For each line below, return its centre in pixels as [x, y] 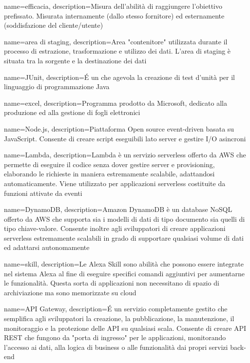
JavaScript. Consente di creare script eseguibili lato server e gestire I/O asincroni [125, 138]
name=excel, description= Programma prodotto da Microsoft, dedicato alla [115, 103]
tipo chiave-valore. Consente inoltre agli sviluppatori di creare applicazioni [115, 228]
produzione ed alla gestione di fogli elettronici [72, 112]
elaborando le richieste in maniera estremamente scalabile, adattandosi [109, 174]
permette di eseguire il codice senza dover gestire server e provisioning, [109, 164]
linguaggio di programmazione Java [57, 86]
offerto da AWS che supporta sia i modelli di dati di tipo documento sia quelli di [125, 219]
